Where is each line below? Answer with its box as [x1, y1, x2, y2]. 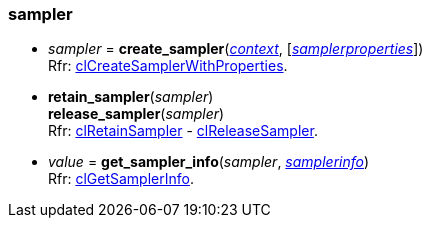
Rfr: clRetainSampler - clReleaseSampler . [48, 122, 318, 140]
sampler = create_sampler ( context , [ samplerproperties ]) [48, 40, 424, 58]
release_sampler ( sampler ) [48, 105, 225, 123]
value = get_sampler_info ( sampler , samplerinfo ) [48, 153, 370, 171]
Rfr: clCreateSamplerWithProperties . [48, 57, 288, 75]
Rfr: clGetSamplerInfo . [48, 170, 194, 188]
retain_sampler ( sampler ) [48, 88, 214, 106]
